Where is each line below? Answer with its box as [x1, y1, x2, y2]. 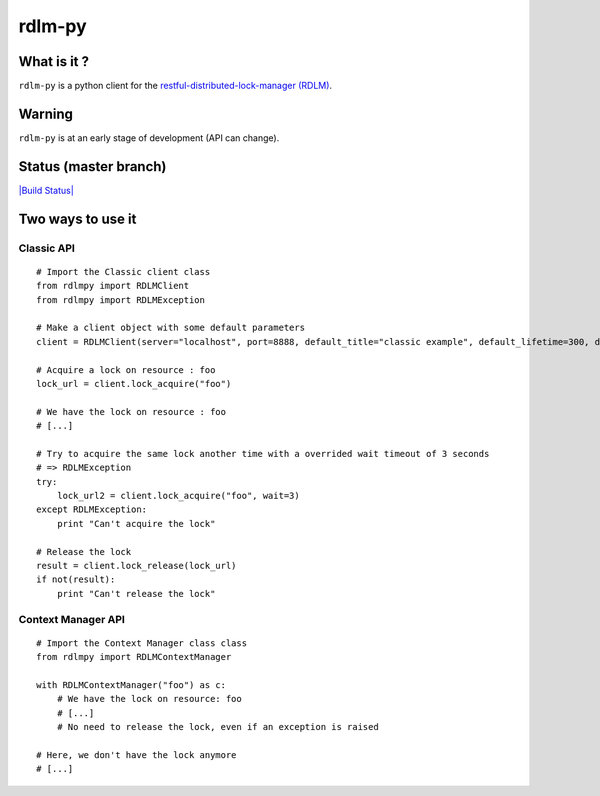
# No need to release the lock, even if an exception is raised [56, 721, 379, 733]
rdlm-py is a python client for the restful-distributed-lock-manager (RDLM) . [18, 80, 333, 92]
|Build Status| [18, 184, 74, 196]
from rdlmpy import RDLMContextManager [36, 651, 232, 663]
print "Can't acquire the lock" [56, 518, 216, 529]
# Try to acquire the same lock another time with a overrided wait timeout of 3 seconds [36, 448, 490, 459]
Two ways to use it [18, 210, 137, 227]
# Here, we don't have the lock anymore [36, 749, 237, 760]
